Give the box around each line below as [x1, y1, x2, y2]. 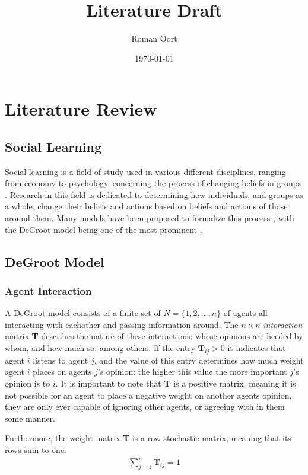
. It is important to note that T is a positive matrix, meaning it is [55, 377, 296, 390]
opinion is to [5, 377, 50, 390]
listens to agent [33, 353, 88, 366]
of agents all [223, 307, 268, 319]
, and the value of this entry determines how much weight [94, 353, 304, 366]
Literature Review [5, 97, 157, 121]
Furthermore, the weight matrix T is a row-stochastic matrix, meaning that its [5, 432, 291, 444]
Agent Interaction [5, 283, 92, 298]
